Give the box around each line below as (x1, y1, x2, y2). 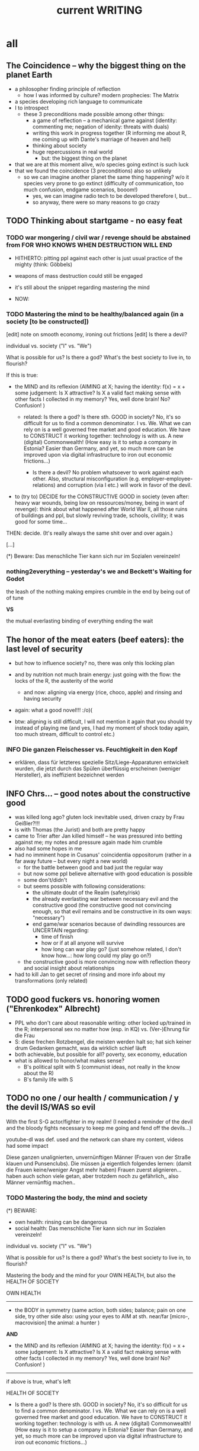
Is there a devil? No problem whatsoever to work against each (32, 468, 184, 476)
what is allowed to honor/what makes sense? (14, 1057, 124, 1064)
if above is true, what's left (6, 1378, 71, 1385)
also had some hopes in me (14, 845, 82, 852)
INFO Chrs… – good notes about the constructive (6, 788, 191, 798)
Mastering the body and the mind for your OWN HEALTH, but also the (6, 1272, 176, 1279)
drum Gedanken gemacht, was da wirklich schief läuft (14, 1045, 147, 1052)
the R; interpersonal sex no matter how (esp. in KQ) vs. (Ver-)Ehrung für (14, 1026, 190, 1033)
